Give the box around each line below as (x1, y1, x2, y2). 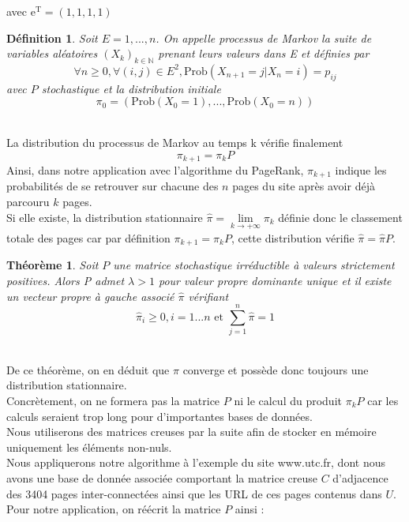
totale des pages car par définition (6, 229, 171, 246)
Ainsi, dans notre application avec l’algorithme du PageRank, (6, 162, 304, 178)
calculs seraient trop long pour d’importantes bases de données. (6, 407, 313, 424)
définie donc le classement (278, 208, 403, 225)
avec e (6, 3, 36, 19)
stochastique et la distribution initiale (41, 80, 221, 96)
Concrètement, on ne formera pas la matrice (6, 392, 220, 409)
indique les (335, 162, 387, 178)
